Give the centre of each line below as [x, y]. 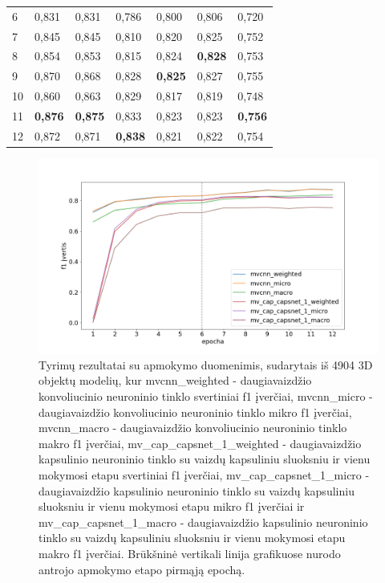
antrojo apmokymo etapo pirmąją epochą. [142, 569]
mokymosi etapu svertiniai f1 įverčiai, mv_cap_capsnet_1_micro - [204, 474]
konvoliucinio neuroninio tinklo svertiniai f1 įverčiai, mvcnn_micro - [206, 395]
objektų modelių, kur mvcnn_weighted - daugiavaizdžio [175, 380]
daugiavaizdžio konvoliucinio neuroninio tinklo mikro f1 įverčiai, [195, 412]
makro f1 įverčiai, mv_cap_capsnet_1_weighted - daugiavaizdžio [200, 443]
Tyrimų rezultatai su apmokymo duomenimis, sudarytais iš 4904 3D [206, 364]
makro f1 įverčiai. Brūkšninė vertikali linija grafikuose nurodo [190, 553]
